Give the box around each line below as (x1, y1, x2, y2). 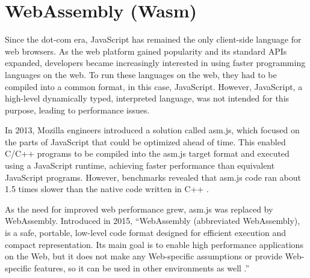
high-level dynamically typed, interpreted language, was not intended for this (5, 92, 290, 104)
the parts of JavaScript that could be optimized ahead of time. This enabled (5, 135, 286, 148)
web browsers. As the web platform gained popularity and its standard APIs (5, 44, 287, 57)
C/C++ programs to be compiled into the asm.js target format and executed (5, 147, 290, 160)
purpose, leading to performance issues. (5, 103, 150, 116)
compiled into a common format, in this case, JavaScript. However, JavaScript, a (5, 80, 303, 92)
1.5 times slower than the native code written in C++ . (5, 183, 209, 195)
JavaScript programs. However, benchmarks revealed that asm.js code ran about (5, 171, 301, 183)
